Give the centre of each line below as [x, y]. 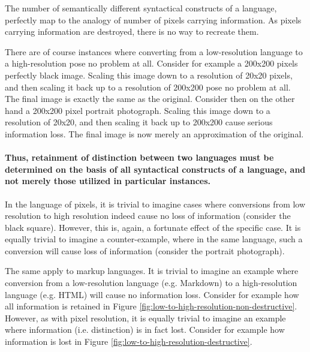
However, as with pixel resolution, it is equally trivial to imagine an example [145, 318]
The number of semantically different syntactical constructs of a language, [141, 8]
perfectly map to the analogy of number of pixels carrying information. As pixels [153, 19]
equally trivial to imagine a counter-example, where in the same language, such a [154, 239]
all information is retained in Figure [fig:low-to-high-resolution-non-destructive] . [151, 306]
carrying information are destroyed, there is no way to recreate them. [132, 31]
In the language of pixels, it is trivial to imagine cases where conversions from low [155, 204]
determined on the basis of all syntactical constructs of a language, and [155, 169]
